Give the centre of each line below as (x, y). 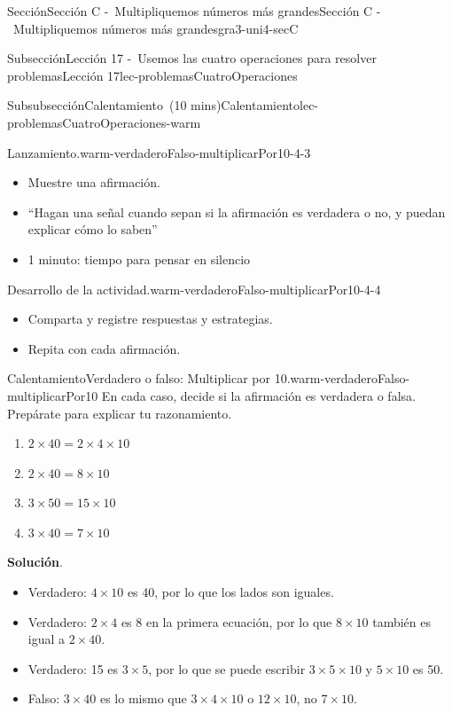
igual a (47, 639)
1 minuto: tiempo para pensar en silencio (139, 259)
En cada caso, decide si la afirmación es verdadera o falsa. (258, 395)
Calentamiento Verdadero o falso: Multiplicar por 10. (149, 378)
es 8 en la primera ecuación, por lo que (226, 621)
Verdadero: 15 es (73, 668)
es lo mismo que (143, 698)
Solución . (35, 562)
